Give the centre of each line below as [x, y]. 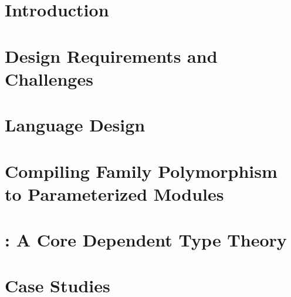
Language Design [75, 125]
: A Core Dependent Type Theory [146, 240]
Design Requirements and [111, 55]
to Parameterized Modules [114, 193]
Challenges [49, 78]
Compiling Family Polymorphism [141, 171]
